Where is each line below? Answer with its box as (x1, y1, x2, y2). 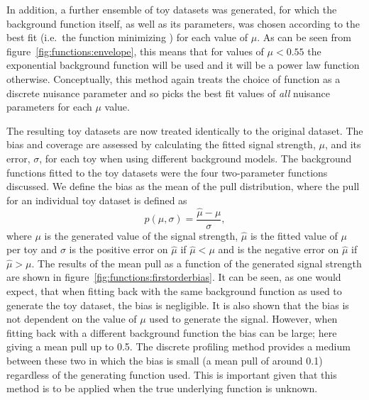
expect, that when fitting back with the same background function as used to (6, 283, 342, 298)
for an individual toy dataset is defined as (6, 192, 187, 207)
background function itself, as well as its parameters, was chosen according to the (6, 16, 360, 30)
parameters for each (6, 99, 92, 114)
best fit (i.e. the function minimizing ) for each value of (6, 30, 248, 45)
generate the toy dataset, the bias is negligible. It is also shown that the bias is (6, 297, 349, 312)
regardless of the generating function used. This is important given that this (6, 367, 337, 382)
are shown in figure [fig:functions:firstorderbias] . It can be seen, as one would (6, 270, 341, 284)
